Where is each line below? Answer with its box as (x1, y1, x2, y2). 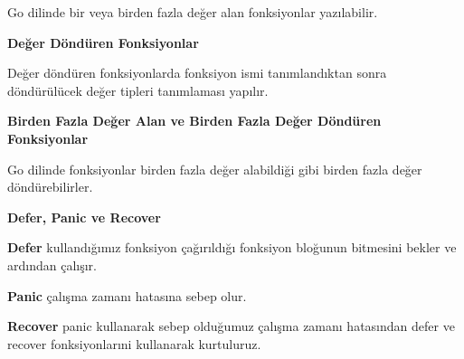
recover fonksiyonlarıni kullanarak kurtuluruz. (7, 334, 261, 353)
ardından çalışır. (7, 255, 97, 274)
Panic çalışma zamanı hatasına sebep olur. (7, 286, 247, 305)
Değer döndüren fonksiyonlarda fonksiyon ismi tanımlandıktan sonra (7, 63, 387, 82)
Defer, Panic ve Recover (7, 207, 161, 226)
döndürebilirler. (7, 177, 93, 196)
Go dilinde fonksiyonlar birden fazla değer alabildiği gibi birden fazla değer (7, 159, 422, 178)
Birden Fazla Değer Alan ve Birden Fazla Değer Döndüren (7, 111, 382, 130)
